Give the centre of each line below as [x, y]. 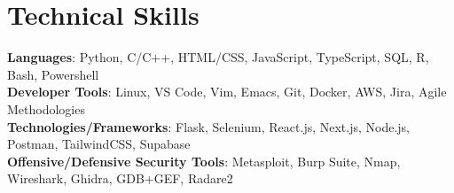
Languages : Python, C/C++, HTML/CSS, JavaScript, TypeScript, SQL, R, [218, 57]
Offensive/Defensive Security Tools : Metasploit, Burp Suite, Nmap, [204, 161]
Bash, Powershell [53, 74]
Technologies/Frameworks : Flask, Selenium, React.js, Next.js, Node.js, [209, 126]
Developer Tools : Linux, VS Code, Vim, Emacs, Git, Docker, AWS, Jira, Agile [227, 92]
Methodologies [46, 108]
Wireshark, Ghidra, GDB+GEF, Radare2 [120, 178]
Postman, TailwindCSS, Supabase [99, 144]
